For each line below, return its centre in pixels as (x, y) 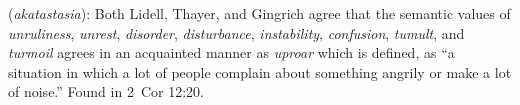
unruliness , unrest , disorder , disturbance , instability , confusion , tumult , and (236, 32)
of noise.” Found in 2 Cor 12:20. (106, 91)
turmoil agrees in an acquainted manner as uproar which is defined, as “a (231, 52)
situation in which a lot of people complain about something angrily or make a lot (260, 71)
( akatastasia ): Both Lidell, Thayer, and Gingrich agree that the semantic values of (259, 13)
